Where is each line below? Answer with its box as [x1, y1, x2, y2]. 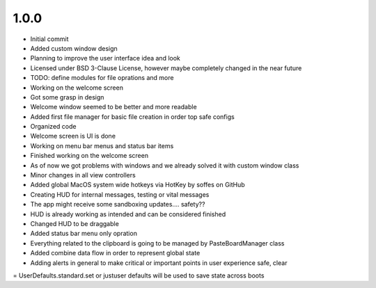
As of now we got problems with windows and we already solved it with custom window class [30, 161, 299, 170]
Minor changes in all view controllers [30, 171, 136, 179]
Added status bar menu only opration [30, 230, 137, 238]
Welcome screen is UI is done [30, 132, 116, 141]
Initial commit [30, 35, 69, 43]
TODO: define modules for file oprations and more [30, 74, 174, 82]
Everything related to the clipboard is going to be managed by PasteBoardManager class [30, 239, 285, 247]
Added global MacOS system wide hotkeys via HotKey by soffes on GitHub [30, 181, 245, 189]
